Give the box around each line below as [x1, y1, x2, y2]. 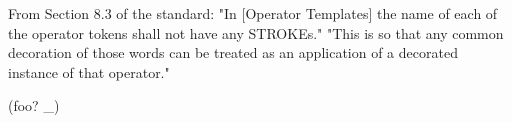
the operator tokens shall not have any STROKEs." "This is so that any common [8, 22, 504, 43]
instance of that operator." [8, 61, 170, 82]
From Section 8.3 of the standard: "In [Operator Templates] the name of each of [8, 3, 498, 23]
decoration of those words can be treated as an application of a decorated [8, 42, 458, 63]
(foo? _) [8, 95, 60, 116]
